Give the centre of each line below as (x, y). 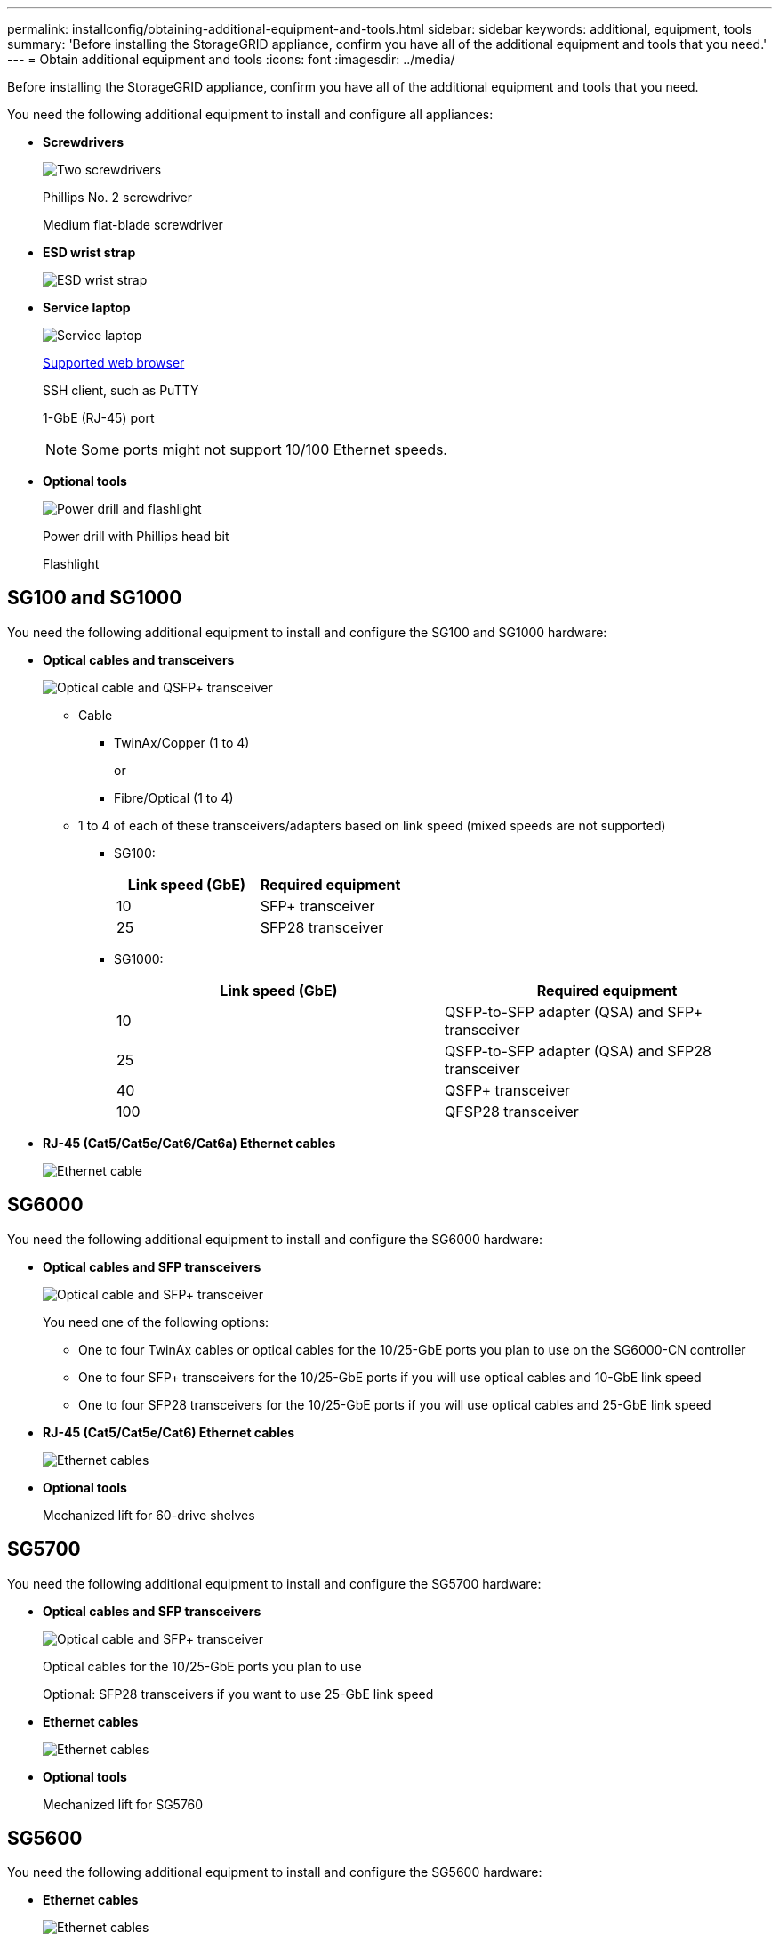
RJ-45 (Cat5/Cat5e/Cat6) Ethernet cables (169, 1432)
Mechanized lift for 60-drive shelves (149, 1515)
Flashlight (71, 564)
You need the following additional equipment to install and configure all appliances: (250, 114)
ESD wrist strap (89, 252)
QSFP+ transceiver (508, 1090)
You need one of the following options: (156, 1322)
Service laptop (87, 307)
